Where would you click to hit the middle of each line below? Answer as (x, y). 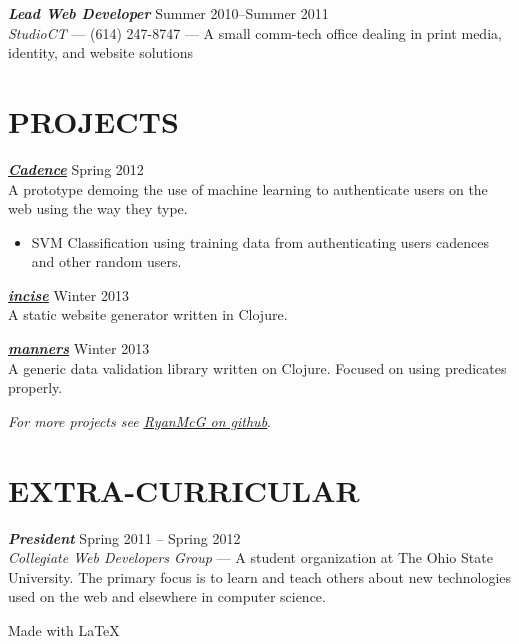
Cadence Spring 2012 (76, 168)
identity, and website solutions (100, 52)
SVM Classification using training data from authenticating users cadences (260, 241)
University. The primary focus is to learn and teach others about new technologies (260, 576)
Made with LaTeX (64, 629)
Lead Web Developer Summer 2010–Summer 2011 (168, 13)
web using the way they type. (98, 208)
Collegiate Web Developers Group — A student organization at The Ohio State (250, 557)
